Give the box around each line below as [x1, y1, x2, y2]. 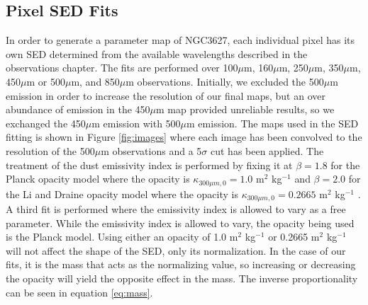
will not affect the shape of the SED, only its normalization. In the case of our [6, 243, 346, 258]
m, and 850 [71, 74, 120, 88]
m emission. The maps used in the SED [186, 115, 359, 130]
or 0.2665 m [268, 229, 320, 244]
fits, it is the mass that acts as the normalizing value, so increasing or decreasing [6, 257, 356, 272]
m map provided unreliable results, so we [156, 102, 335, 117]
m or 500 [26, 74, 65, 88]
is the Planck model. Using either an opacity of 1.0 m [6, 229, 238, 244]
